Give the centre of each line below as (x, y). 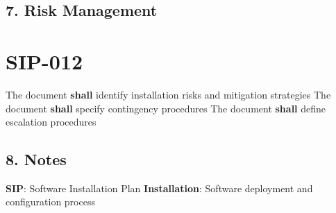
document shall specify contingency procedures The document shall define (166, 108)
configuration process (50, 202)
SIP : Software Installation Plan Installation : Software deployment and (159, 188)
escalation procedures (51, 122)
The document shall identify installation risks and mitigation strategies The (168, 94)
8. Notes (36, 159)
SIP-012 (44, 61)
